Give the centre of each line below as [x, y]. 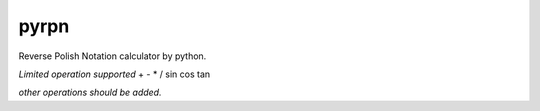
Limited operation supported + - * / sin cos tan [114, 74]
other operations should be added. [90, 92]
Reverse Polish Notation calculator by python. [112, 56]
